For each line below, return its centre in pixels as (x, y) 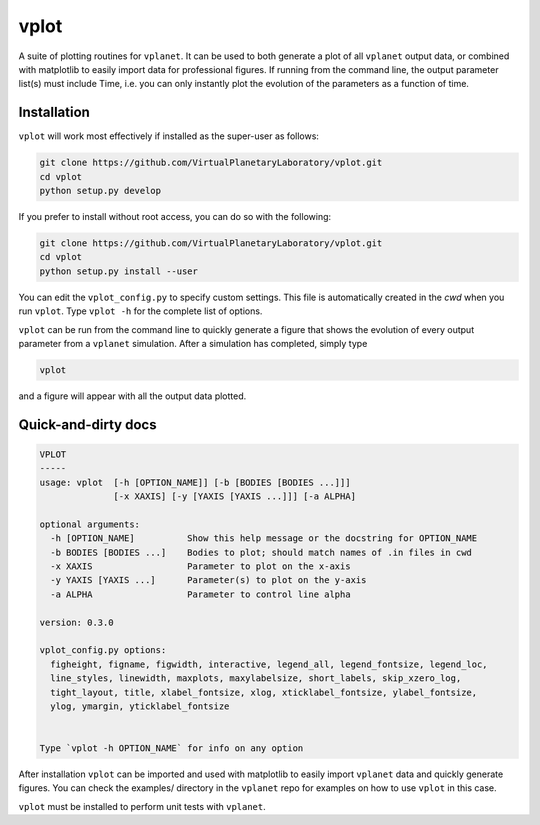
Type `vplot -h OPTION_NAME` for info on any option (171, 748)
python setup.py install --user (119, 271)
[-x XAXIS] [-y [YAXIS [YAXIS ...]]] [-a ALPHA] (235, 496)
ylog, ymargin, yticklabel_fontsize (140, 706)
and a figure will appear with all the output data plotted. (132, 396)
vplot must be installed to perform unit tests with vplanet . (142, 806)
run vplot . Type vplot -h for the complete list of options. (140, 311)
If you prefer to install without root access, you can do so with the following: (175, 216)
